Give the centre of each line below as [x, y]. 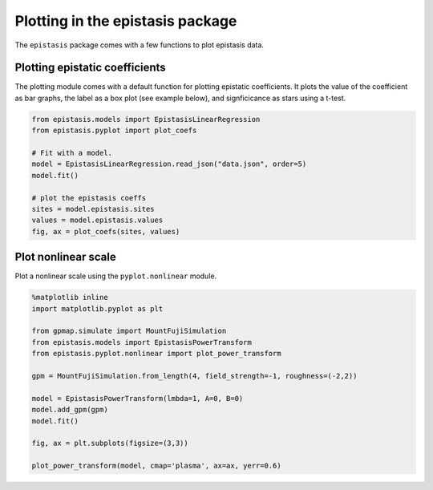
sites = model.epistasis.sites [93, 209]
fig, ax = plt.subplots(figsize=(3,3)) [110, 443]
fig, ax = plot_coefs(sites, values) [106, 231]
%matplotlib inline [70, 298]
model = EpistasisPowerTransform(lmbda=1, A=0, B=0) [138, 398]
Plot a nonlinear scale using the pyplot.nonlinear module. [115, 276]
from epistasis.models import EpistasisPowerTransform [142, 342]
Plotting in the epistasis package [126, 21]
